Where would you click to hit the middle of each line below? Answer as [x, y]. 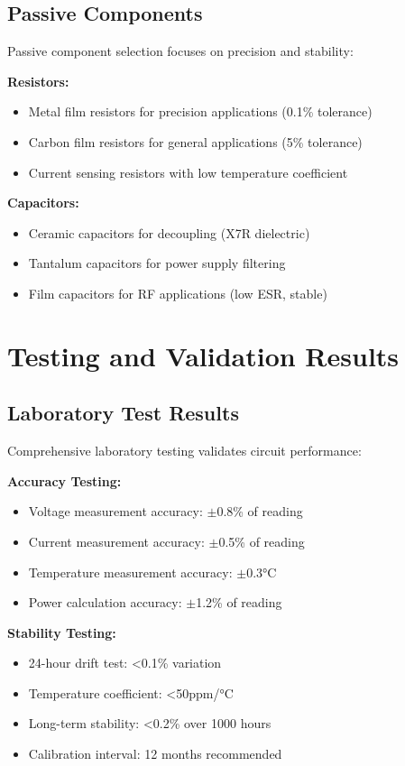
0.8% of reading [260, 511]
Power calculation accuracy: [105, 602]
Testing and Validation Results [203, 355]
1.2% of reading [239, 602]
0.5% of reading [262, 541]
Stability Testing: [62, 632]
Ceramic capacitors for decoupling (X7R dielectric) [169, 232]
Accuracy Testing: [64, 480]
